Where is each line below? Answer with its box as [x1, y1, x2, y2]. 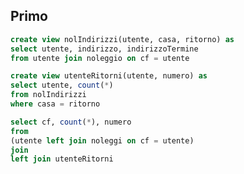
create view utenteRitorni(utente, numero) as [10, 71, 208, 81]
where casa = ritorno [10, 99, 101, 109]
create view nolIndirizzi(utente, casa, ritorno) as [10, 34, 235, 44]
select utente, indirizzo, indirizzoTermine [10, 44, 199, 54]
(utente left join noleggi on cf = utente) [10, 135, 195, 146]
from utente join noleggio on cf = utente [10, 53, 190, 63]
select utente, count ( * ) [10, 80, 114, 91]
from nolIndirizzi [10, 90, 87, 100]
